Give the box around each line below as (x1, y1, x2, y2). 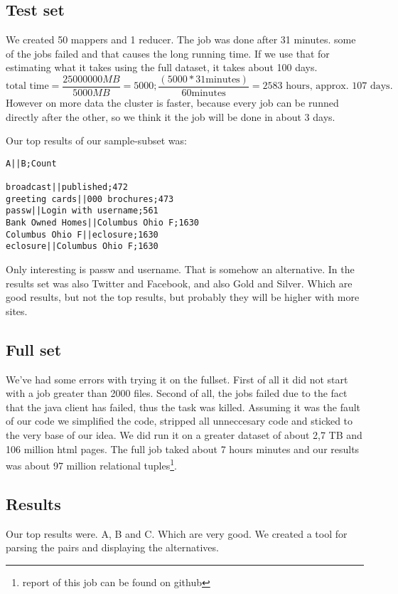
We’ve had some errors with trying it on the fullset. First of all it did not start (6, 371, 348, 386)
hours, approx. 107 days (286, 81, 390, 92)
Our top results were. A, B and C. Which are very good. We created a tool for (6, 526, 348, 541)
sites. (6, 303, 28, 318)
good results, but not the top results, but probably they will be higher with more (6, 290, 360, 304)
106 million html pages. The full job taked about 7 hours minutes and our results (6, 441, 360, 456)
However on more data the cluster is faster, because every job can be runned (6, 95, 339, 110)
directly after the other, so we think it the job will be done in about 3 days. (6, 109, 335, 124)
